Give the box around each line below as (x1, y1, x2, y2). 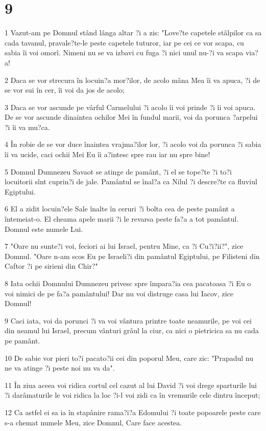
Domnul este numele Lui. (5, 223, 83, 234)
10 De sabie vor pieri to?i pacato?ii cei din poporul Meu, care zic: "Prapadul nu (5, 352, 253, 363)
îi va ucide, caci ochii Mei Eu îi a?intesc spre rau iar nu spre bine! (5, 149, 210, 160)
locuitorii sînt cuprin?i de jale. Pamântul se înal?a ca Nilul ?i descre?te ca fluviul (5, 176, 257, 187)
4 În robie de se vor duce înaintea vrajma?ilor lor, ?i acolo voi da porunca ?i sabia (5, 139, 261, 149)
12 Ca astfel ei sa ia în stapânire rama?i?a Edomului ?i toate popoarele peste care (5, 406, 261, 417)
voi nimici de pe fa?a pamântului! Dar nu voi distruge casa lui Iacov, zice (5, 288, 234, 298)
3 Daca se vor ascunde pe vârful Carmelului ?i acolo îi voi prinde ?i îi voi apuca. (5, 101, 256, 112)
